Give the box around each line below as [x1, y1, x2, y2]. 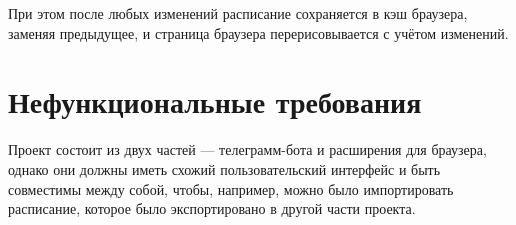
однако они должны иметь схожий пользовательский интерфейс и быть [8, 158, 441, 179]
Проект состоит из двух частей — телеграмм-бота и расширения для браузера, [8, 139, 487, 160]
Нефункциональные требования [8, 81, 422, 122]
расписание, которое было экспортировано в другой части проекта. [8, 198, 416, 219]
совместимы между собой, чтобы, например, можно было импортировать [8, 178, 454, 199]
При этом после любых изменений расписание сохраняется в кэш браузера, [8, 3, 468, 23]
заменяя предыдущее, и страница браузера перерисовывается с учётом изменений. [8, 22, 509, 43]
